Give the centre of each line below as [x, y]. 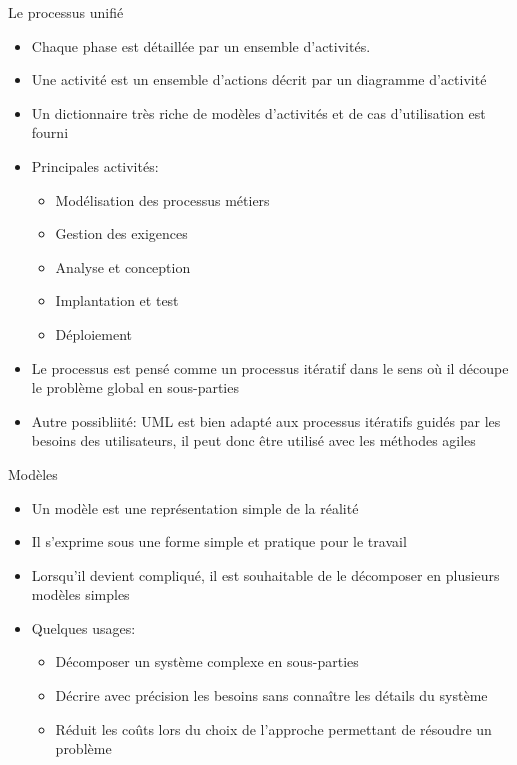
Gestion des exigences [121, 233]
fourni [50, 132]
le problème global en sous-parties [135, 387]
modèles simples [80, 594]
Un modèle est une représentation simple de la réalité [195, 507]
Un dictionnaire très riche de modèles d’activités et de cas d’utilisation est [258, 112]
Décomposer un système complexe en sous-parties [207, 661]
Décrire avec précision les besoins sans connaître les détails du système [271, 695]
